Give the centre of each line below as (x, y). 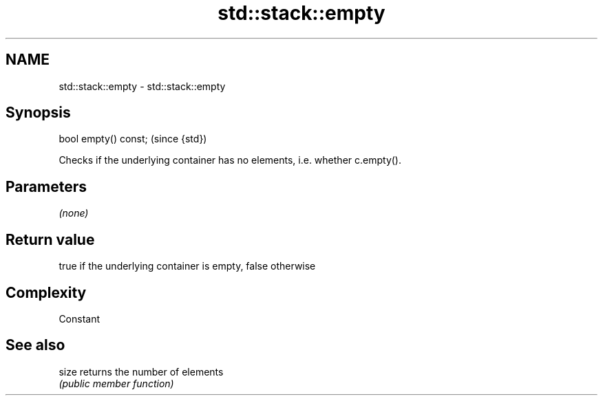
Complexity (46, 292)
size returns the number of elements (141, 371)
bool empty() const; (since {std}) (133, 139)
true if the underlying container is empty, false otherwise (187, 266)
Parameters (46, 186)
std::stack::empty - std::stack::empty (142, 86)
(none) (74, 213)
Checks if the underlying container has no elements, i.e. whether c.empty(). (230, 160)
